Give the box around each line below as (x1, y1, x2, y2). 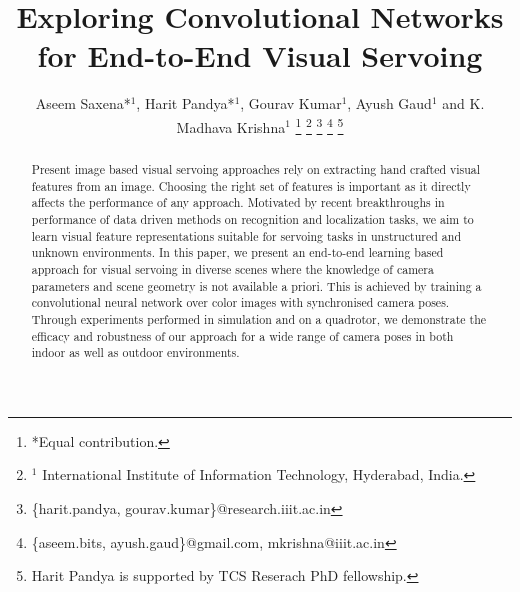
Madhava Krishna (176, 116, 286, 137)
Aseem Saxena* (35, 93, 131, 114)
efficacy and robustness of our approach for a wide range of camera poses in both (31, 327, 454, 344)
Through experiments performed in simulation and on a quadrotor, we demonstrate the (31, 310, 487, 327)
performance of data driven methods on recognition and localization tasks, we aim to (31, 210, 474, 227)
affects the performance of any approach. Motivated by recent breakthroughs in (31, 194, 445, 211)
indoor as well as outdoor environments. (31, 344, 240, 361)
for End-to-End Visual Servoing (37, 35, 483, 76)
